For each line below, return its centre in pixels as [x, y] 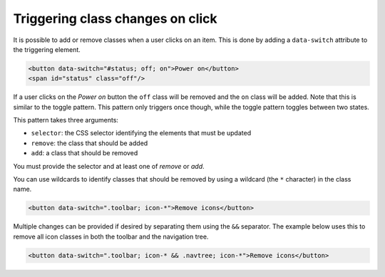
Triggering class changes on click [115, 19]
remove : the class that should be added [89, 143]
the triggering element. [47, 49]
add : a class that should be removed [84, 153]
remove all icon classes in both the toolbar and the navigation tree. [111, 236]
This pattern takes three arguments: [66, 120]
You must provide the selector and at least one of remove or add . [109, 166]
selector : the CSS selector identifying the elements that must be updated [141, 133]
